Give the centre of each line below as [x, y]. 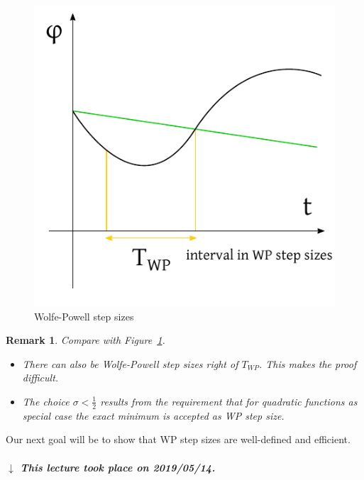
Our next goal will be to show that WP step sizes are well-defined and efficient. [178, 439]
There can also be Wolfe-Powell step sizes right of [130, 363]
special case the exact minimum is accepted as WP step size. [153, 415]
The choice [46, 401]
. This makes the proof [308, 363]
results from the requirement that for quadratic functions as [229, 401]
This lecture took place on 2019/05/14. [118, 467]
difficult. [40, 378]
